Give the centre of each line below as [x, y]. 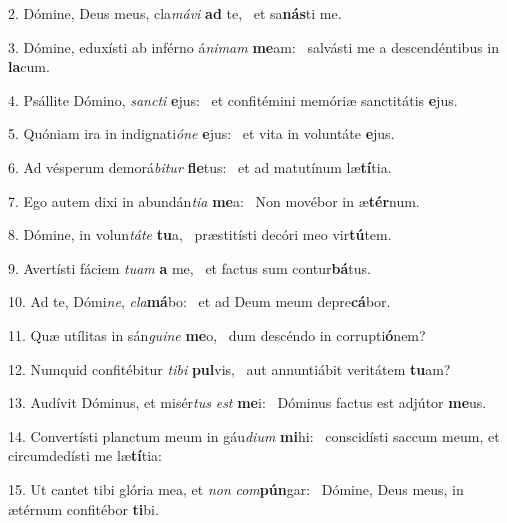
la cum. [29, 66]
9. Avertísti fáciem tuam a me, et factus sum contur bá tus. [189, 267]
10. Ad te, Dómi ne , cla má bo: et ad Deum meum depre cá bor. [199, 301]
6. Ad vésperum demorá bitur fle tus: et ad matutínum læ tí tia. [200, 166]
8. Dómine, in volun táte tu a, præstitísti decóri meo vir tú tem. [200, 234]
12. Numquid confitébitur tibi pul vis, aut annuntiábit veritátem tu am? [229, 368]
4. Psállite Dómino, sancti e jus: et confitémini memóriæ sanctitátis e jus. [233, 99]
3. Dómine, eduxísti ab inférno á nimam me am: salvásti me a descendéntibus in [254, 46]
